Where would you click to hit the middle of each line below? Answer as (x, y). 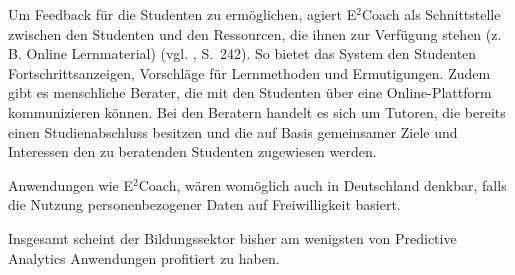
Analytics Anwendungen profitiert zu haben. (144, 257)
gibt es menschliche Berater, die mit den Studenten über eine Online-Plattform (250, 92)
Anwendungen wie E (71, 184)
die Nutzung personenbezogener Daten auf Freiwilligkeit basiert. (204, 204)
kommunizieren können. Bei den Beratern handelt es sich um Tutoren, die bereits (257, 111)
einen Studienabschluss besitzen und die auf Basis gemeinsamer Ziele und (233, 131)
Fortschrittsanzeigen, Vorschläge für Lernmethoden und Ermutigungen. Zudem (249, 72)
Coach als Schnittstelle (431, 14)
